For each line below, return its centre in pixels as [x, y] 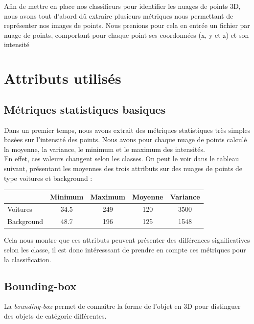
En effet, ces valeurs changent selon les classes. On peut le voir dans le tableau [122, 159]
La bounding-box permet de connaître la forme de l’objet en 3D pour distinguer [122, 306]
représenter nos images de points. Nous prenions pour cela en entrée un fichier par [127, 25]
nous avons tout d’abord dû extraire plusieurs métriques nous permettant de [119, 15]
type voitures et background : [48, 178]
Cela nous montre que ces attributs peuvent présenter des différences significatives [127, 240]
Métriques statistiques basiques [85, 109]
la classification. [28, 259]
